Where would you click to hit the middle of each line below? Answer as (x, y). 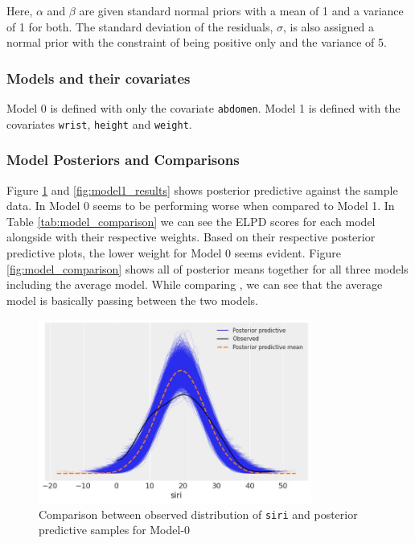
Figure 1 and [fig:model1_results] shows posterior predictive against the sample (202, 189)
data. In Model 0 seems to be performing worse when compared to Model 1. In (201, 206)
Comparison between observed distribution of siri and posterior (198, 514)
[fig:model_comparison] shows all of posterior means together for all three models (207, 268)
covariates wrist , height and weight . (99, 123)
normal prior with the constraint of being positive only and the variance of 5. (197, 42)
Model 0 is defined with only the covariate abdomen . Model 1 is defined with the (203, 108)
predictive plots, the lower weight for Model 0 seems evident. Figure (174, 252)
